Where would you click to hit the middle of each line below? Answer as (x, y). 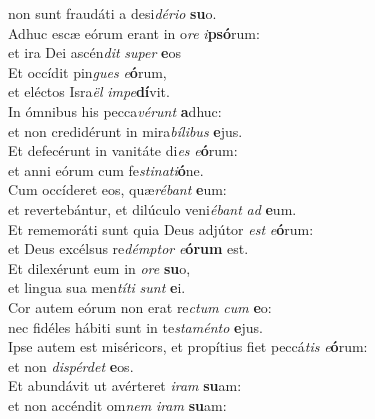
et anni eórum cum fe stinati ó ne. (106, 169)
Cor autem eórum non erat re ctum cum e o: (140, 306)
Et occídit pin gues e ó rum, (87, 71)
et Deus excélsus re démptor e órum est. (128, 248)
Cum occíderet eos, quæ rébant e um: (117, 189)
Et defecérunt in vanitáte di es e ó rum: (123, 150)
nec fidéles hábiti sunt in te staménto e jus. (135, 326)
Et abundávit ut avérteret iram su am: (125, 385)
